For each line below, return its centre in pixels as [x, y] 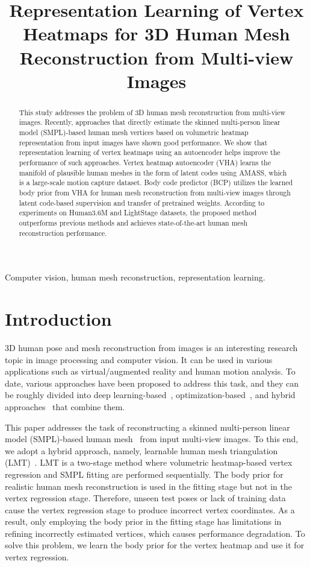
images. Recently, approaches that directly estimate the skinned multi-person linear [150, 122]
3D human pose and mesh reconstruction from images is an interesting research [151, 347]
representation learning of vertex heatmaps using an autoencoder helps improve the [150, 152]
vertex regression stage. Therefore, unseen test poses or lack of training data [145, 498]
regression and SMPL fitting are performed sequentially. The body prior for [144, 474]
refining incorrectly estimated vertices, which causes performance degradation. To [155, 533]
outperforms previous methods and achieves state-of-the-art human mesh [133, 222]
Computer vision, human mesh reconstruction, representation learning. [135, 277]
